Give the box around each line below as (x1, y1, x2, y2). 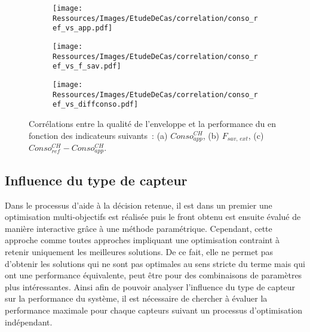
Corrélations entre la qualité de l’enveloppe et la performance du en (29, 117, 277, 129)
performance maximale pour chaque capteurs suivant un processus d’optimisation (5, 303, 303, 316)
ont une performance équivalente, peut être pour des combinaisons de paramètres (5, 269, 302, 281)
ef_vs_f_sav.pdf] (53, 62, 121, 71)
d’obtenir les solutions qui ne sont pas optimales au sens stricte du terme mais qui (5, 257, 305, 269)
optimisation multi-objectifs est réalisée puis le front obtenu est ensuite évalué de (5, 210, 301, 223)
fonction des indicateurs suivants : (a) (29, 129, 168, 141)
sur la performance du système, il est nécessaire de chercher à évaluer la (5, 292, 268, 305)
